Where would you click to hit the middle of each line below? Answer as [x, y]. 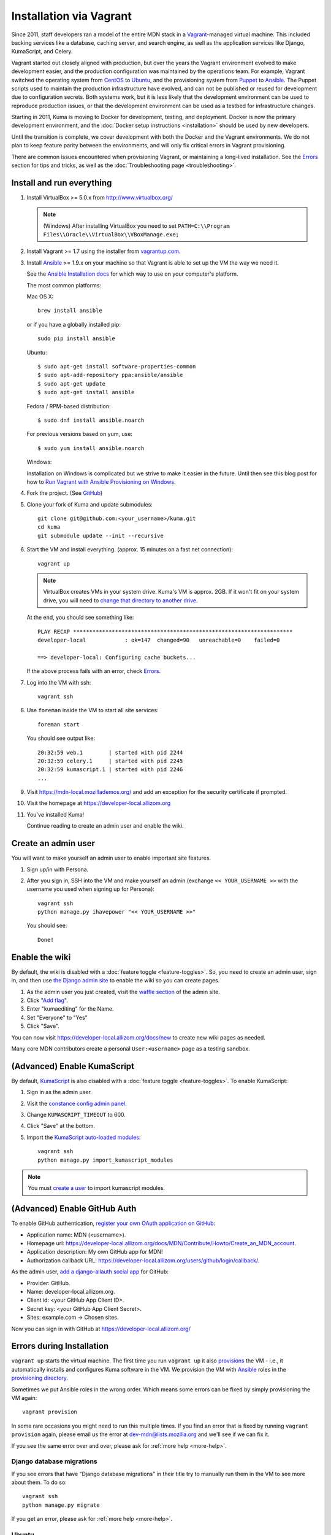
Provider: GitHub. [48, 1283]
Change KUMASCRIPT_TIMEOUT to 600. [76, 1114]
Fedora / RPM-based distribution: [69, 406]
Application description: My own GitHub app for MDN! [95, 1252]
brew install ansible [70, 311]
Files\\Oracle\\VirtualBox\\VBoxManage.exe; [111, 235]
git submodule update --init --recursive [101, 535]
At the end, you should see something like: [80, 618]
